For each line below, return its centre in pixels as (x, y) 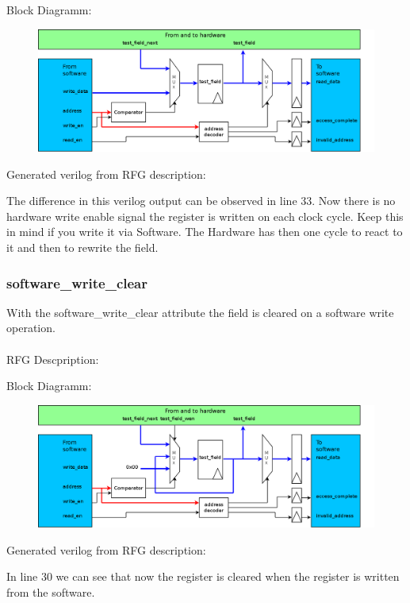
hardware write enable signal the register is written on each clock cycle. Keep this (205, 216)
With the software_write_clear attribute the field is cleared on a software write (200, 312)
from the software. (51, 592)
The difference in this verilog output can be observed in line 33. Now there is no (201, 201)
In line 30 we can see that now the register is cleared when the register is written (203, 576)
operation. (31, 328)
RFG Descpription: (53, 359)
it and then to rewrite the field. (82, 247)
